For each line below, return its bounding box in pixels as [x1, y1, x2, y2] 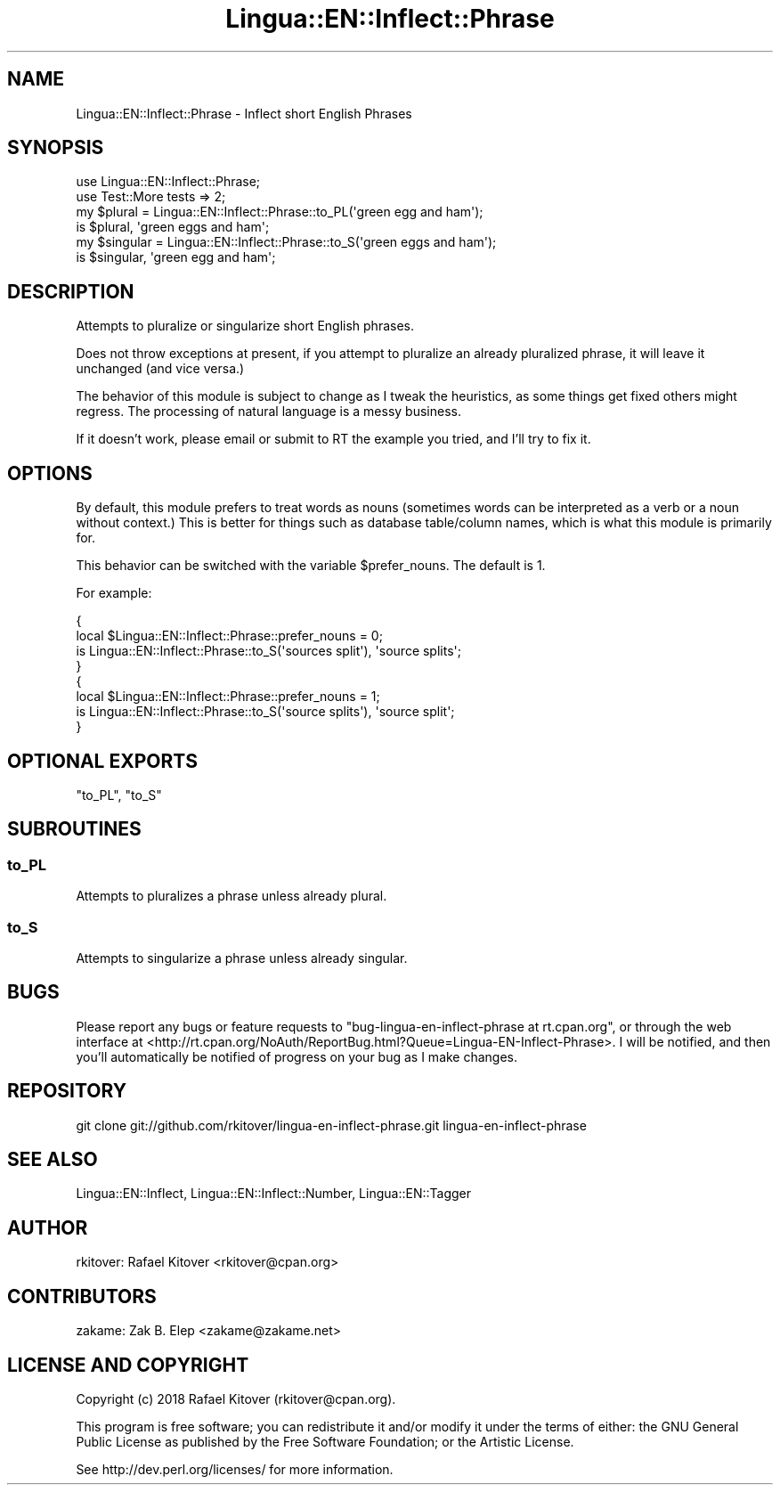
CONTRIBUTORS [7, 1284, 157, 1308]
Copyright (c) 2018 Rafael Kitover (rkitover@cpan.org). [76, 1391, 396, 1406]
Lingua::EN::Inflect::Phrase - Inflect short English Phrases [76, 105, 412, 121]
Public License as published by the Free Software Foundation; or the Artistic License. [76, 1434, 574, 1449]
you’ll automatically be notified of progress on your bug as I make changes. [76, 1048, 518, 1064]
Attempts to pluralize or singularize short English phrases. [76, 318, 415, 334]
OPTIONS [7, 461, 93, 485]
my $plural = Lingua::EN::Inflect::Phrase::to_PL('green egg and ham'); [76, 204, 483, 220]
